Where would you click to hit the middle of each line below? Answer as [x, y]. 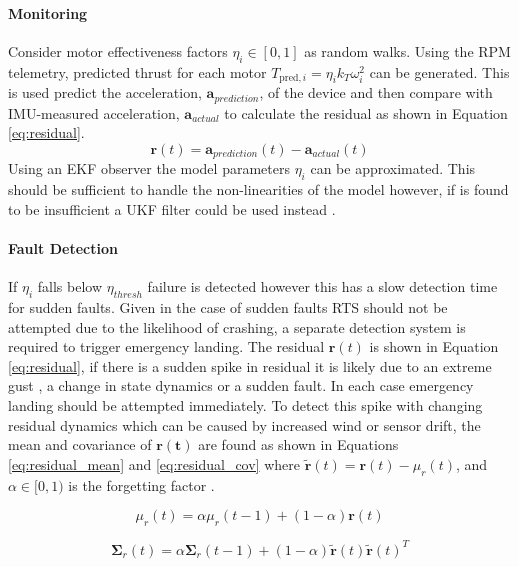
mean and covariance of [80, 444]
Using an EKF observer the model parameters [149, 168]
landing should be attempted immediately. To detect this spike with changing [245, 405]
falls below [70, 286]
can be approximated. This [393, 168]
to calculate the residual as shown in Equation [366, 112]
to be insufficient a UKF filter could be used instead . [172, 208]
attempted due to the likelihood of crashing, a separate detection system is [237, 326]
